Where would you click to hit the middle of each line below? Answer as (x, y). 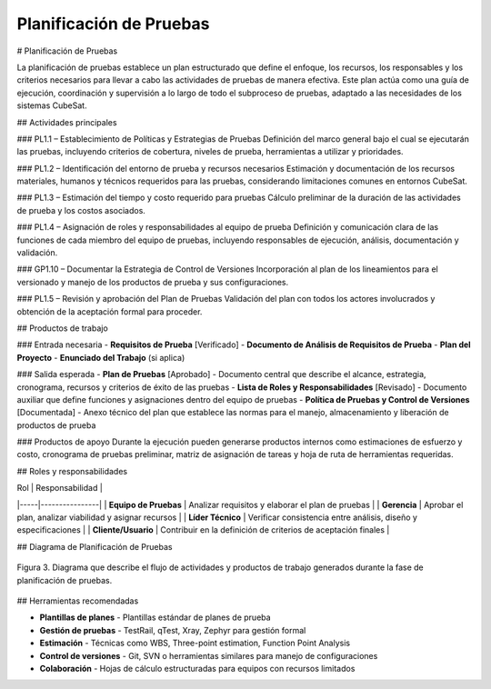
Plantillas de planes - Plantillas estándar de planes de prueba (155, 617)
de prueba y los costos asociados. (81, 210)
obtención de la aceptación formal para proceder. (110, 311)
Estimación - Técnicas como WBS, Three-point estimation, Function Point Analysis (195, 643)
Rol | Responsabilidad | (60, 488)
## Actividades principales (67, 122)
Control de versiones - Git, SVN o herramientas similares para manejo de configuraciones (209, 655)
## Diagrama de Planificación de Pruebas (95, 546)
